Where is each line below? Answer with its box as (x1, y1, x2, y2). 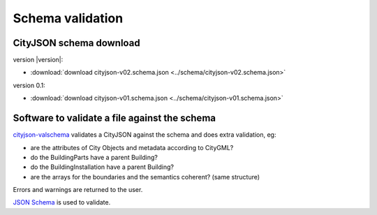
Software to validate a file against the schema (13, 112, 216, 124)
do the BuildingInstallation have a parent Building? (30, 163, 175, 171)
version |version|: (13, 56, 64, 64)
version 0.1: (13, 81, 45, 89)
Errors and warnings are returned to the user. (13, 186, 143, 194)
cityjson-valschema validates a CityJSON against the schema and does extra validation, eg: (13, 131, 276, 139)
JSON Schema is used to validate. (13, 198, 111, 207)
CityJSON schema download (13, 37, 140, 49)
